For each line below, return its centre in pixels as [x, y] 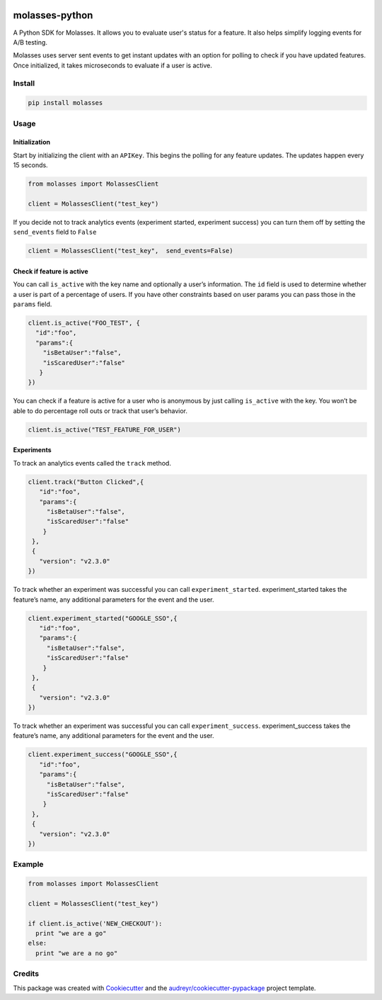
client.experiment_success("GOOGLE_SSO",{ [103, 754]
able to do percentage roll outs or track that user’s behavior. [100, 410]
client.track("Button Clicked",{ [86, 482]
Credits [26, 974]
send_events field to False [55, 232]
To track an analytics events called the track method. [92, 463]
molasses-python [53, 15]
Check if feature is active [51, 271]
